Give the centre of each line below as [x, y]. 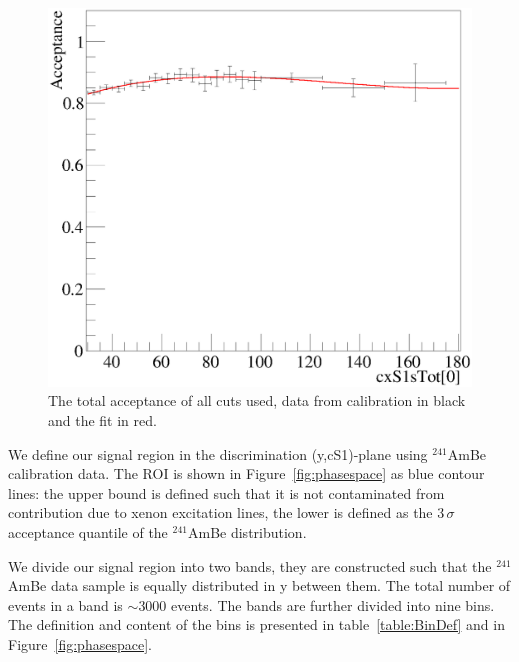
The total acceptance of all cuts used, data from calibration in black [257, 400]
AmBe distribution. [247, 532]
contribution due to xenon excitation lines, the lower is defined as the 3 [226, 512]
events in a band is [65, 604]
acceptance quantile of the [88, 532]
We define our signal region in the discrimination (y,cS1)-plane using [218, 453]
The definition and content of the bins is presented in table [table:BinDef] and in [256, 624]
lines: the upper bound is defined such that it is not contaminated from [226, 492]
